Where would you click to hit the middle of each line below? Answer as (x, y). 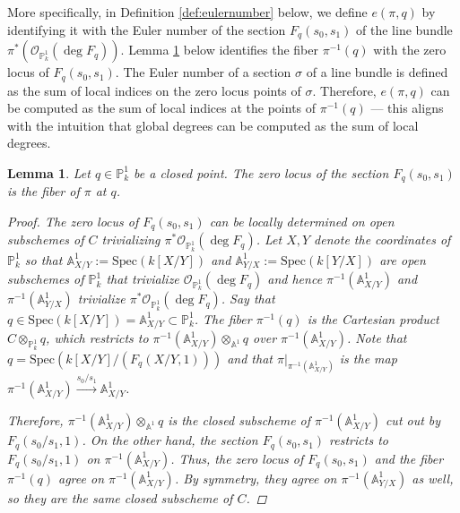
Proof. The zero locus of (73, 221)
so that (43, 259)
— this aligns (407, 108)
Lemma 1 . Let (49, 172)
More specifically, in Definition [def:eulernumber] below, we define (187, 12)
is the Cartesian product (373, 318)
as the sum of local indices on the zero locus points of (154, 90)
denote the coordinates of (382, 239)
